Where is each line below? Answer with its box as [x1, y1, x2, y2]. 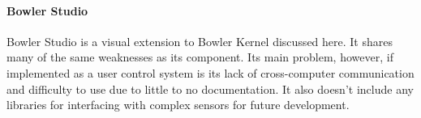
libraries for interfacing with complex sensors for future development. [6, 96, 350, 113]
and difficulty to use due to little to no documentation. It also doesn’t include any [6, 80, 414, 97]
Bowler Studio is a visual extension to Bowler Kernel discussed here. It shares [6, 32, 393, 49]
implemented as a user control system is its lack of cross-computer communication [6, 64, 415, 81]
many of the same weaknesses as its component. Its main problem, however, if [6, 48, 393, 65]
